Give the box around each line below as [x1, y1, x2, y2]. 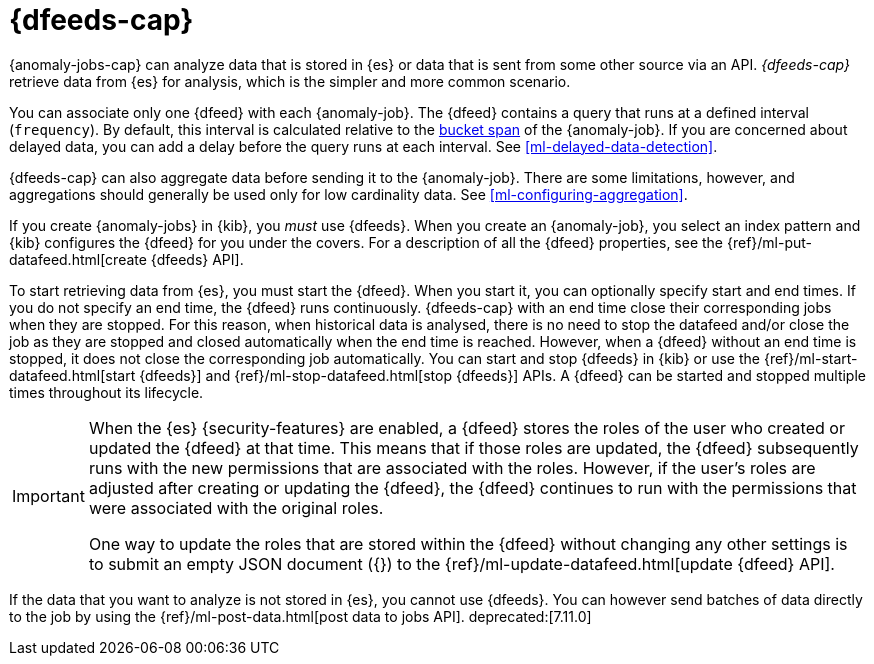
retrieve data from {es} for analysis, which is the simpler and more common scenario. [9, 72, 571, 90]
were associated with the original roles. [88, 497, 384, 518]
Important [12, 485, 85, 506]
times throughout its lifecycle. [9, 383, 204, 401]
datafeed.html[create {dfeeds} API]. [9, 250, 244, 268]
